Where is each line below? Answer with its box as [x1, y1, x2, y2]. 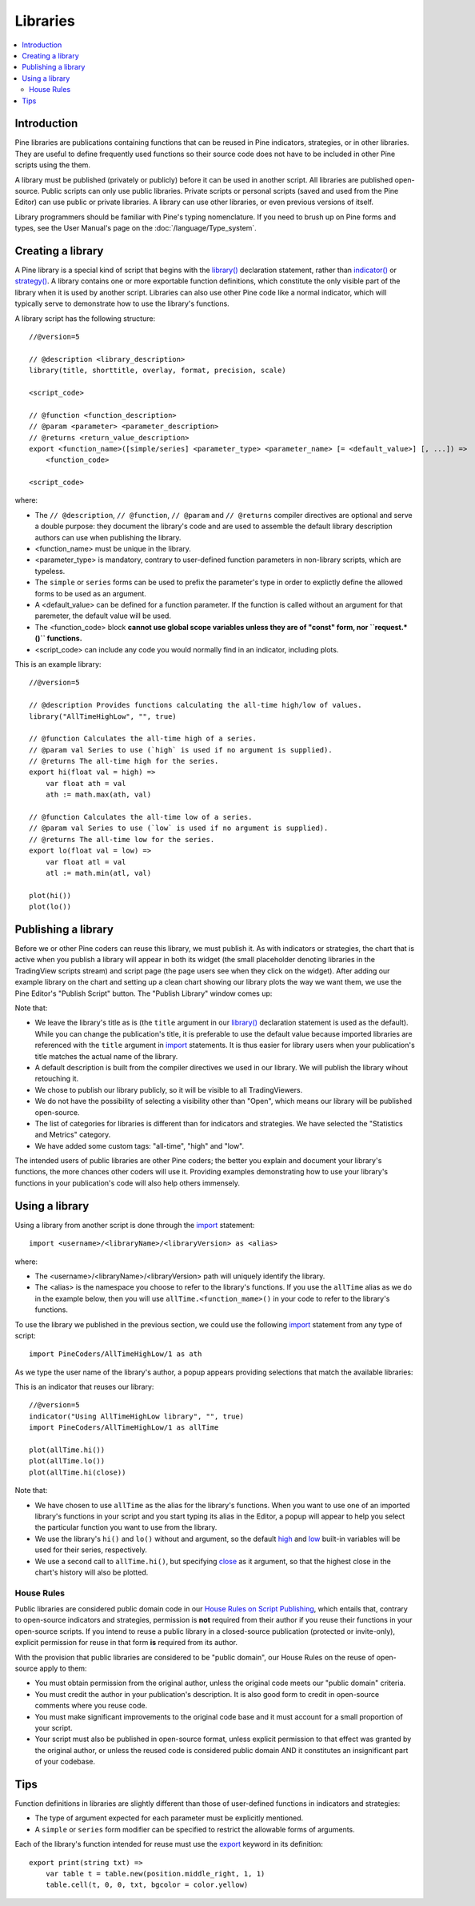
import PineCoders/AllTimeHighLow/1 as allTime [29, 1423, 219, 1432]
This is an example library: [14, 659, 102, 668]
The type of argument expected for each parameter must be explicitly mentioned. [34, 1813, 304, 1823]
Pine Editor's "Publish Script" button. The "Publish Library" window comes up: [14, 989, 273, 998]
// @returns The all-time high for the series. [29, 756, 219, 766]
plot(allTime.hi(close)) [29, 1467, 126, 1477]
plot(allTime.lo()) [29, 1457, 106, 1466]
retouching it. [34, 1073, 79, 1084]
